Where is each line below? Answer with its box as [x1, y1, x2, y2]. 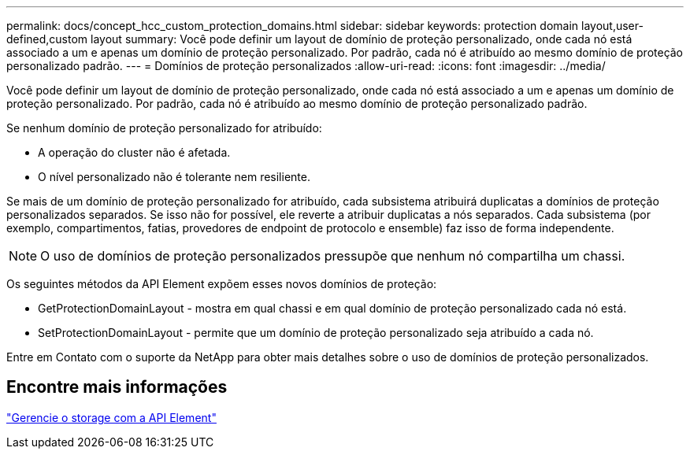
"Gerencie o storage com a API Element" [6, 410, 217, 424]
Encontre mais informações [6, 377, 228, 398]
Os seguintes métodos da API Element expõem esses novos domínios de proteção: [6, 277, 437, 290]
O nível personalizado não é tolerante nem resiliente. [38, 170, 310, 183]
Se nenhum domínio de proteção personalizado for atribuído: [6, 121, 322, 135]
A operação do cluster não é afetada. [38, 146, 231, 159]
